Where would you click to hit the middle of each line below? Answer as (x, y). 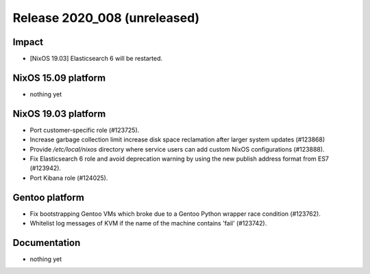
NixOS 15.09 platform (59, 78)
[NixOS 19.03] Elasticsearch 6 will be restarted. (96, 59)
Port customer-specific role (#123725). (85, 130)
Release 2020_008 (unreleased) (106, 18)
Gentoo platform (49, 197)
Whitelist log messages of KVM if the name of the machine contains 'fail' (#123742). (148, 223)
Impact (28, 42)
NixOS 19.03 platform (59, 114)
